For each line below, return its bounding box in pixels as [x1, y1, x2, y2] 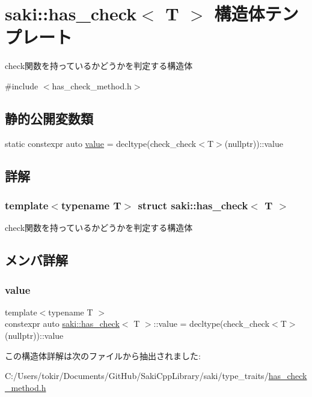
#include [5, 79, 38, 92]
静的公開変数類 [5, 109, 93, 127]
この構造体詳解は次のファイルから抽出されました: [5, 349, 201, 362]
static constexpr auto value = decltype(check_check [5, 137, 197, 149]
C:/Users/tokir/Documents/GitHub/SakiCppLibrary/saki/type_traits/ [5, 369, 269, 382]
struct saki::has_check [138, 198, 248, 212]
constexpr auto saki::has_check [5, 317, 120, 330]
